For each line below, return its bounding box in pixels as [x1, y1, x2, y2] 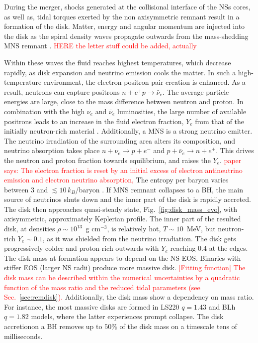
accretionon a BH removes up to [4, 321, 102, 331]
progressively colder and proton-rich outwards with [4, 243, 159, 253]
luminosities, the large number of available [117, 106, 247, 116]
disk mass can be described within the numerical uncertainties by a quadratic [4, 272, 240, 283]
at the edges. [209, 243, 248, 253]
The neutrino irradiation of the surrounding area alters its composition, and [4, 135, 235, 146]
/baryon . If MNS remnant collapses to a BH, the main [75, 184, 244, 194]
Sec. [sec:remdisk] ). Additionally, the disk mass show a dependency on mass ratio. [4, 292, 254, 302]
